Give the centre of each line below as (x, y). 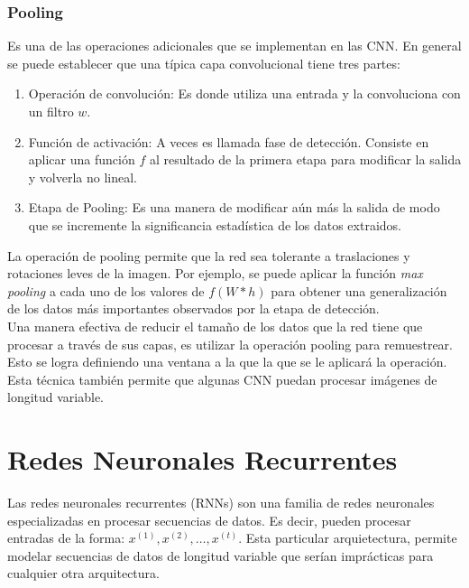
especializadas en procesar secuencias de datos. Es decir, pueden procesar (209, 520)
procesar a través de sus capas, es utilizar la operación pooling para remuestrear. (230, 344)
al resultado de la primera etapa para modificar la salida (305, 159)
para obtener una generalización (359, 290)
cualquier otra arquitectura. (83, 573)
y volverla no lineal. (83, 177)
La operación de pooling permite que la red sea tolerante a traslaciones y (209, 255)
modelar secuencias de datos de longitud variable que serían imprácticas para (221, 555)
